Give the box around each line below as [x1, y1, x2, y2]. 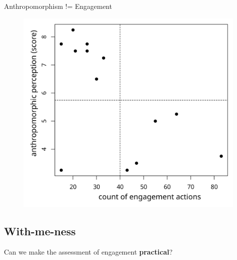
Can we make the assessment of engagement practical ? [4, 246, 173, 257]
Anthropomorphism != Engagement [4, 1, 112, 11]
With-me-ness [4, 223, 76, 238]
